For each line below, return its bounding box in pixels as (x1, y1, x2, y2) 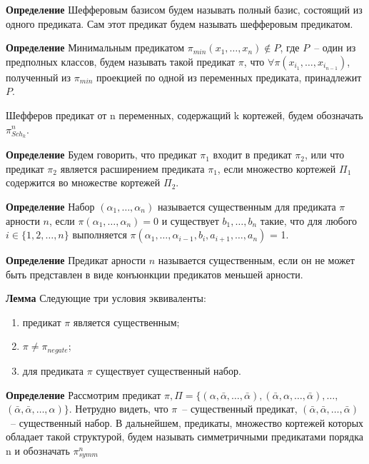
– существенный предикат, (182, 401, 298, 416)
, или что (304, 147, 345, 162)
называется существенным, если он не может (158, 253, 355, 268)
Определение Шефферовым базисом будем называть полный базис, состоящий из (6, 2, 363, 16)
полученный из (6, 69, 71, 84)
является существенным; (73, 314, 180, 329)
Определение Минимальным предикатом (6, 40, 185, 55)
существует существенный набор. (96, 363, 241, 378)
